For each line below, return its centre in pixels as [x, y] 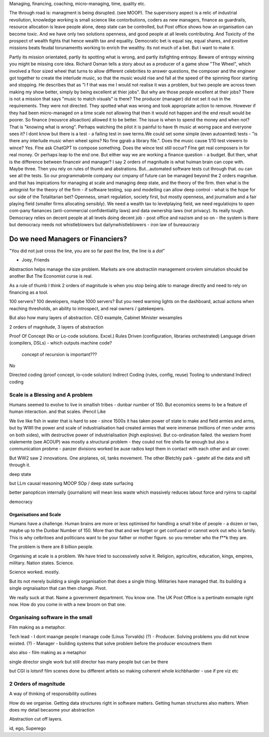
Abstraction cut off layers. [36, 719]
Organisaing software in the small [51, 617]
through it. [20, 465]
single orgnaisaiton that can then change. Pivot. [58, 588]
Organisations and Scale [35, 514]
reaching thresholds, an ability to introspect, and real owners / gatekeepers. [87, 308]
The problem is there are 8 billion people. [52, 547]
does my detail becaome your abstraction [52, 710]
